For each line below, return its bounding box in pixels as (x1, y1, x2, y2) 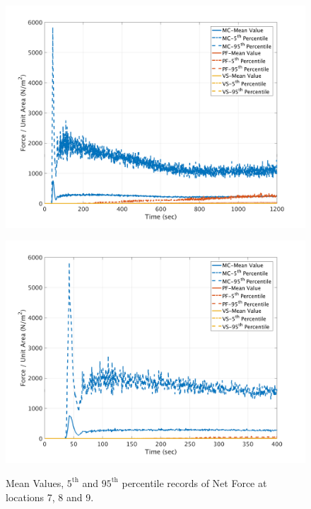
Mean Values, (6, 475, 64, 490)
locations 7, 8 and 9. (6, 489, 94, 504)
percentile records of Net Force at (122, 475, 267, 490)
